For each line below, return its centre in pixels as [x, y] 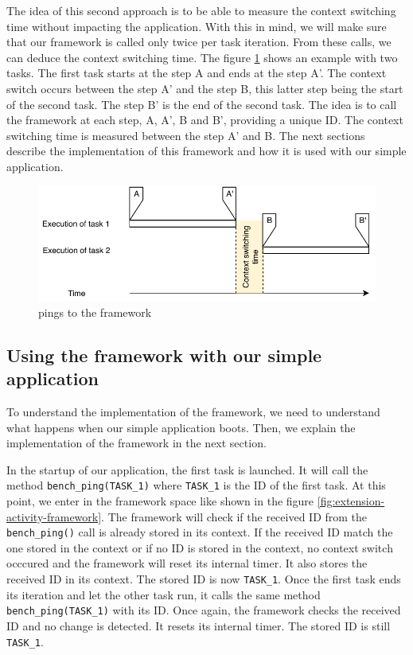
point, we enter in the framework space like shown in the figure [160, 501]
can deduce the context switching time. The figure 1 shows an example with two [202, 57]
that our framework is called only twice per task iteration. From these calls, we [199, 42]
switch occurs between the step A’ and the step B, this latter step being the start [205, 88]
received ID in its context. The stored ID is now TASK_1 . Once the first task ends [204, 579]
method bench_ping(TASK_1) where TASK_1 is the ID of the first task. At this [196, 485]
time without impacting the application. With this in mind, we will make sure [197, 26]
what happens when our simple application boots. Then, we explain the [181, 427]
